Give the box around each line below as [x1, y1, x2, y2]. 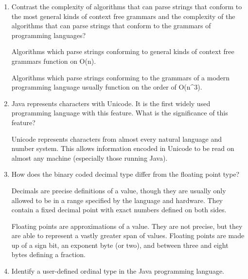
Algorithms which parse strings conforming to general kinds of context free [11, 46, 234, 56]
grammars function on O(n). [11, 56, 96, 66]
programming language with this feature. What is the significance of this [11, 108, 228, 118]
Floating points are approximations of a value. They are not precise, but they [11, 221, 243, 231]
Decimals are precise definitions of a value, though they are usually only [11, 185, 226, 195]
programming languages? [11, 30, 86, 40]
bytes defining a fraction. [11, 249, 86, 260]
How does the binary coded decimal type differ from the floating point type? [11, 169, 240, 179]
